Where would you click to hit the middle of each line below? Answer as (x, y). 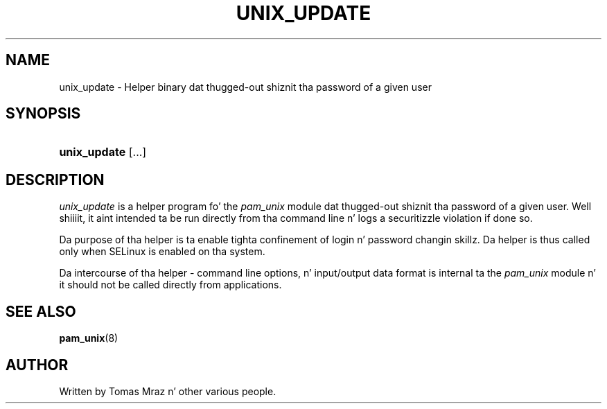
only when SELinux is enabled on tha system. (162, 252)
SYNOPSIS (43, 114)
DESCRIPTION (55, 180)
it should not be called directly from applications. (170, 285)
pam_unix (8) (89, 338)
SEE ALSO (41, 311)
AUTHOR (37, 365)
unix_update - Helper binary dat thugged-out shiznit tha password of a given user (245, 87)
